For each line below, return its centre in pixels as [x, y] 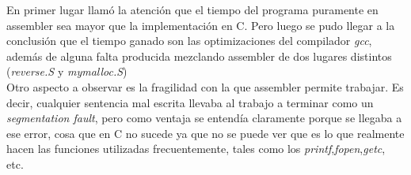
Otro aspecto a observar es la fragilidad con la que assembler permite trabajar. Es [205, 86]
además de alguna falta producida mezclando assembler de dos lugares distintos [199, 56]
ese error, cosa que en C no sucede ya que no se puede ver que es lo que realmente [205, 133]
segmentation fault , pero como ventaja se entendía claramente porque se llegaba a [204, 118]
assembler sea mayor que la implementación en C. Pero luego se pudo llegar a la [201, 25]
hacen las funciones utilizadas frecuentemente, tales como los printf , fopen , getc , [196, 149]
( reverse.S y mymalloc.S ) [67, 71]
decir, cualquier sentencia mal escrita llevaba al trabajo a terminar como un [190, 102]
